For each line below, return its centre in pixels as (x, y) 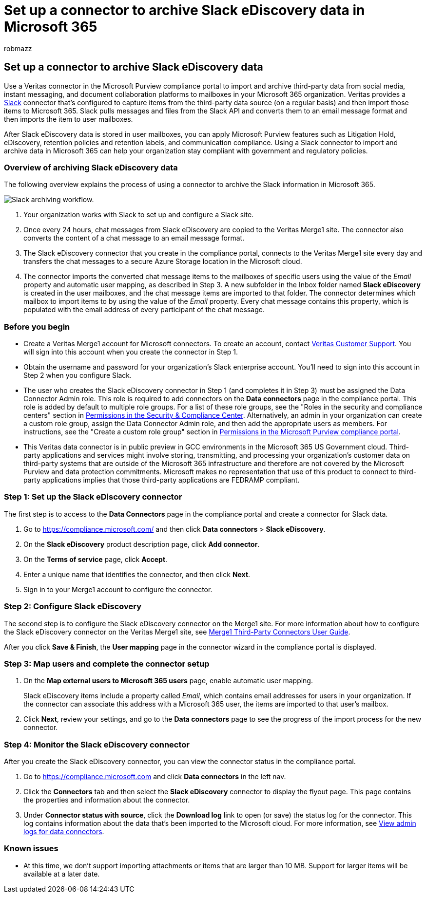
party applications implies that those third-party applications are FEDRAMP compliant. (162, 480)
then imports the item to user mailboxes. (68, 119)
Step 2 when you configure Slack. (78, 375)
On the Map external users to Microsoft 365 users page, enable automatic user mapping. (168, 681)
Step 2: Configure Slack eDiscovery (73, 607)
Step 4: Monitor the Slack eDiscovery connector (97, 744)
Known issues (31, 849)
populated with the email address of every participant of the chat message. (144, 310)
